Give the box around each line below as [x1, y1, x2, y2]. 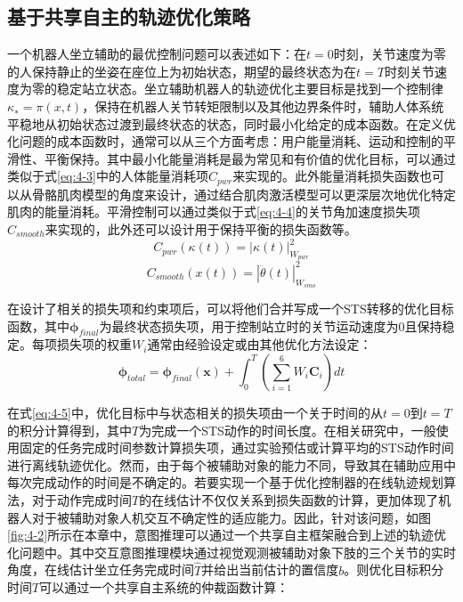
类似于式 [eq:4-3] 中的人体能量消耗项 [7, 167, 208, 185]
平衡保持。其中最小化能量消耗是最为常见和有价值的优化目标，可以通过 [44, 149, 456, 167]
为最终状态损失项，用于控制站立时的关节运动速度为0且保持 [99, 316, 443, 335]
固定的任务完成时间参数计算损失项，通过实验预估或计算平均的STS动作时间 [19, 438, 454, 457]
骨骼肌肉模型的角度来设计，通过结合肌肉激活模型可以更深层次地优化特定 [31, 184, 456, 203]
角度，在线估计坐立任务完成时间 [7, 560, 194, 579]
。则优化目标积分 [344, 560, 444, 579]
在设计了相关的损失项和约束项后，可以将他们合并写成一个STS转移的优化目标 [7, 299, 454, 317]
